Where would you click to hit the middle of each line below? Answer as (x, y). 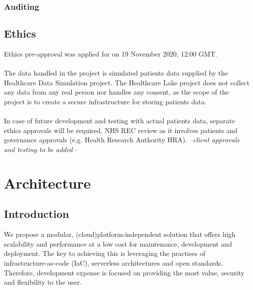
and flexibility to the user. (43, 282)
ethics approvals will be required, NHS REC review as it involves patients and (121, 130)
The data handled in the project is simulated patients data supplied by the (116, 73)
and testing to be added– (40, 149)
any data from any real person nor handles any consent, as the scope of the (116, 92)
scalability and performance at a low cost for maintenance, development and (118, 243)
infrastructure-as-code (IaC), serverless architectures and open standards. (114, 262)
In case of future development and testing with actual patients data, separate (119, 121)
